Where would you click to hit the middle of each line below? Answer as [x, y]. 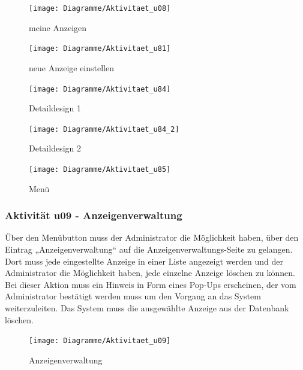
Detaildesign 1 [55, 108]
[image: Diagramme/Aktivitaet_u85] [100, 169]
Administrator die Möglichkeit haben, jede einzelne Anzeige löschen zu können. [150, 273]
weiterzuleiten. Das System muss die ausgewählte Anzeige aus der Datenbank [147, 308]
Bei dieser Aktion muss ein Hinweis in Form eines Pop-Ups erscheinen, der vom [151, 284]
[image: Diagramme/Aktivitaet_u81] [100, 49]
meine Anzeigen [58, 27]
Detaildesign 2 [55, 148]
